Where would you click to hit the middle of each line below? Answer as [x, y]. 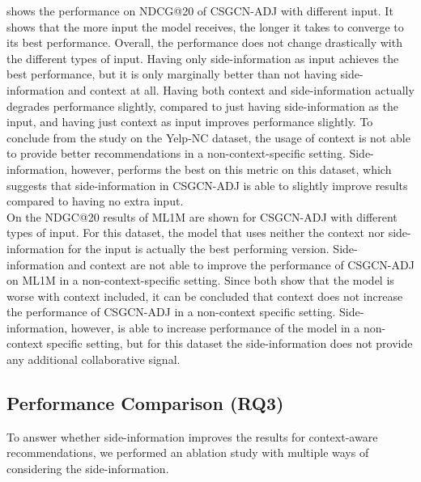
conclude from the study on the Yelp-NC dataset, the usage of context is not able [208, 137]
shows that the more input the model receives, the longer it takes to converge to [205, 26]
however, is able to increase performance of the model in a [215, 327]
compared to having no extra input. [95, 201]
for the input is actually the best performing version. [198, 248]
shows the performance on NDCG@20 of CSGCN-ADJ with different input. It [200, 11]
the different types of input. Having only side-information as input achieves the [203, 58]
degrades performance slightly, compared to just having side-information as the [202, 106]
